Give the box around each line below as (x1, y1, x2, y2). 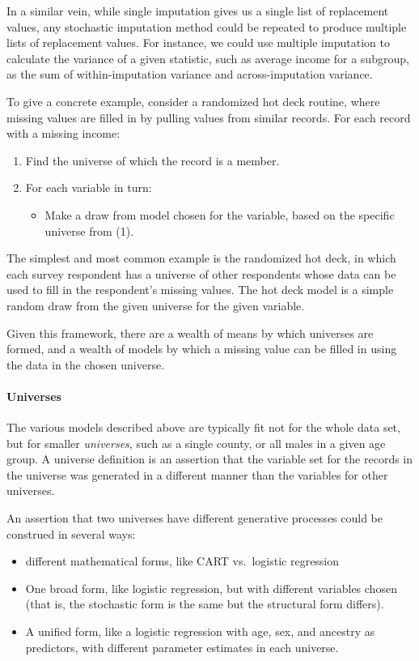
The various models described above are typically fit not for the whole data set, (6, 419, 400, 436)
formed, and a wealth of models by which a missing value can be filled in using (6, 340, 397, 357)
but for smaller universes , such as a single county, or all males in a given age (6, 434, 386, 451)
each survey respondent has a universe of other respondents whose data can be (6, 265, 396, 282)
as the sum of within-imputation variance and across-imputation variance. (6, 66, 373, 83)
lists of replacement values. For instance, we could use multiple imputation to (6, 34, 390, 51)
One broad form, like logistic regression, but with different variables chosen (25, 579, 397, 596)
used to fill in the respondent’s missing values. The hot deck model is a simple (6, 281, 394, 298)
